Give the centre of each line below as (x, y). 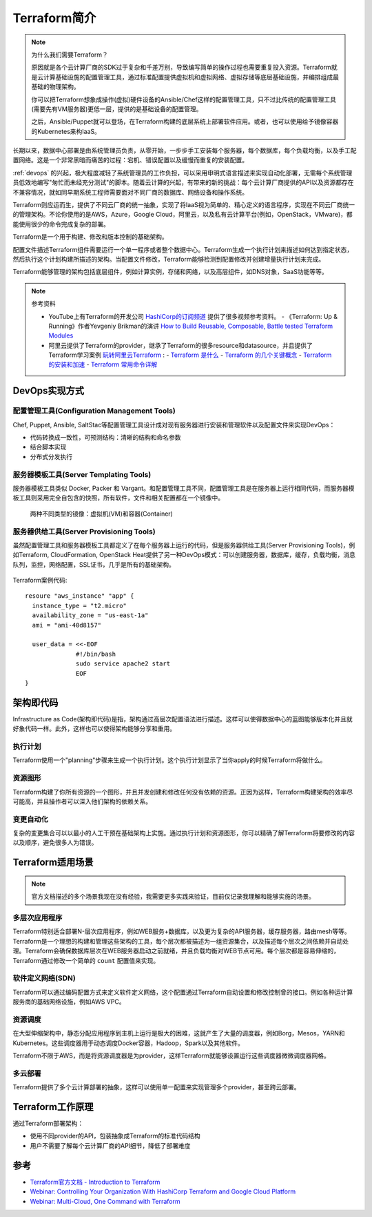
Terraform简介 (54, 18)
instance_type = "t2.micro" (80, 605)
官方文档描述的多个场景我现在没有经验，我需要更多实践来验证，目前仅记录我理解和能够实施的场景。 (173, 897)
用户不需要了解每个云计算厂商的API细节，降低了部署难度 (110, 1145)
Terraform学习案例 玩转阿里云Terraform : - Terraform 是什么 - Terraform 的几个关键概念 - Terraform (190, 355)
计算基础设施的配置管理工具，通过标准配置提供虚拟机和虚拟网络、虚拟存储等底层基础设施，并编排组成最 (191, 77)
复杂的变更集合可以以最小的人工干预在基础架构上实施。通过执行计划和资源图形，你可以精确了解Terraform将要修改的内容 (184, 833)
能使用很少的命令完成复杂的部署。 (61, 224)
